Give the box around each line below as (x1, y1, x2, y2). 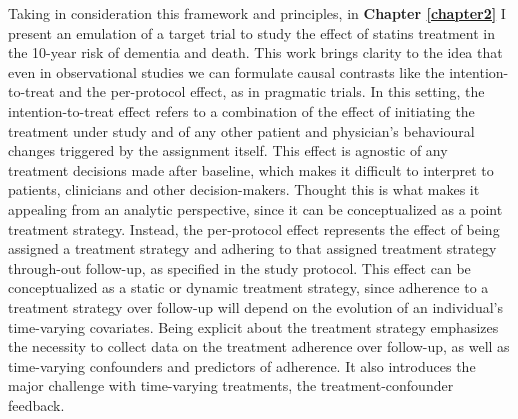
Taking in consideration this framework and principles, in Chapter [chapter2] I (8, 3, 506, 23)
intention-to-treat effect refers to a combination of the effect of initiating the (8, 100, 475, 121)
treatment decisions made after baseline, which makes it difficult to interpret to (8, 159, 494, 180)
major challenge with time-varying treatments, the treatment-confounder (8, 375, 454, 396)
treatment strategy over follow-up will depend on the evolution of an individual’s (8, 296, 503, 317)
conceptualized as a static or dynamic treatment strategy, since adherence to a (8, 277, 489, 298)
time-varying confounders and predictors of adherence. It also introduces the (8, 355, 476, 376)
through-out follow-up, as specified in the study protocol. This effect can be (8, 257, 471, 278)
